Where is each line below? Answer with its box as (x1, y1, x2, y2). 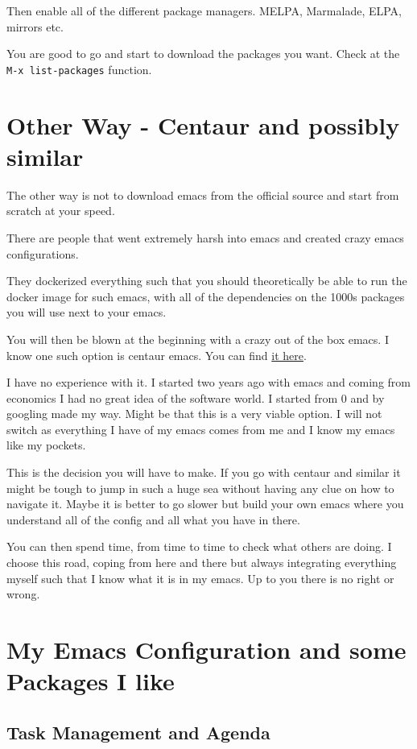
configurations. (6, 245, 79, 262)
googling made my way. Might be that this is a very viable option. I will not (6, 405, 382, 422)
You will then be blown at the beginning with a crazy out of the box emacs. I (6, 330, 389, 347)
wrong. (6, 586, 40, 602)
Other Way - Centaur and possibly (6, 108, 400, 141)
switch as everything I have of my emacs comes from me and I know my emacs (6, 420, 395, 437)
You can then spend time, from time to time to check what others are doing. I (6, 538, 392, 555)
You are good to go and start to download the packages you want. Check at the (6, 45, 400, 62)
